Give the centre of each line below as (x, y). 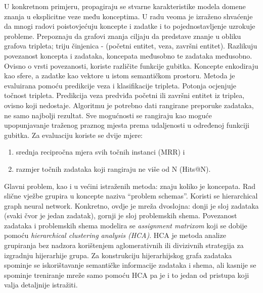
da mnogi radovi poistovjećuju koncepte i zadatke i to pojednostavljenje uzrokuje (130, 26)
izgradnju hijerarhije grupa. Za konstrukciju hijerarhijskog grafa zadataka (118, 255)
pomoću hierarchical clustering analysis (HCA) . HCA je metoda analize (115, 235)
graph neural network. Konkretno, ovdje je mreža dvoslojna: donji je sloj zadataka (131, 205)
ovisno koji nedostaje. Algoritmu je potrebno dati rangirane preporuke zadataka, (129, 105)
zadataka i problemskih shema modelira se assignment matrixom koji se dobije (126, 225)
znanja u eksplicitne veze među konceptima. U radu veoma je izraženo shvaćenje (128, 16)
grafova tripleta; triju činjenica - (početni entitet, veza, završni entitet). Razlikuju (131, 46)
